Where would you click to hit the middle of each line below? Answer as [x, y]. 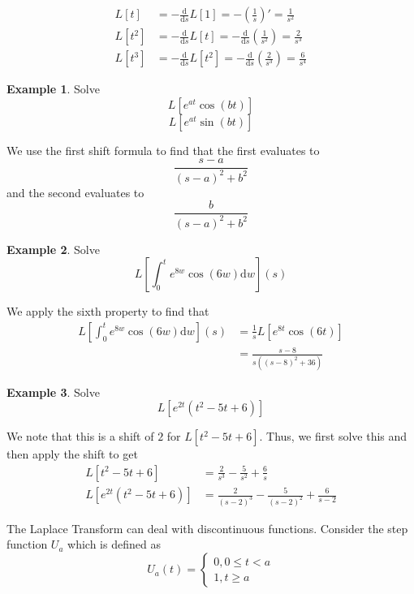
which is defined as [114, 544]
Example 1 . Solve [53, 89]
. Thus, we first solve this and [333, 436]
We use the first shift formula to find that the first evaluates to [163, 150]
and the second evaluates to [75, 192]
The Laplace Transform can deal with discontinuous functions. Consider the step [207, 528]
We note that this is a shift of [80, 436]
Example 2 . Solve [53, 249]
